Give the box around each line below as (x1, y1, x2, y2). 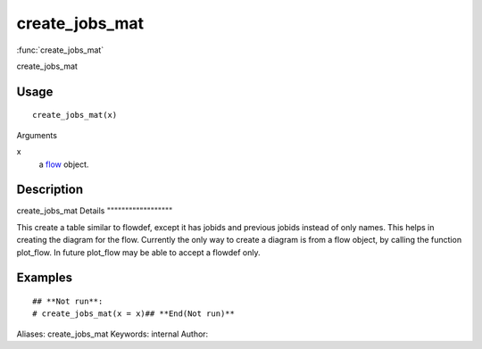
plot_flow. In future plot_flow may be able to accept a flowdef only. (16, 246, 261, 258)
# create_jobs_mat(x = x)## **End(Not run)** (32, 309, 236, 319)
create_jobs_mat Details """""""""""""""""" (16, 205, 173, 216)
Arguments (16, 129, 58, 140)
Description (16, 182, 84, 197)
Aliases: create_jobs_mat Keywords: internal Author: (16, 328, 209, 339)
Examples (16, 270, 73, 286)
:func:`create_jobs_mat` (16, 45, 104, 55)
